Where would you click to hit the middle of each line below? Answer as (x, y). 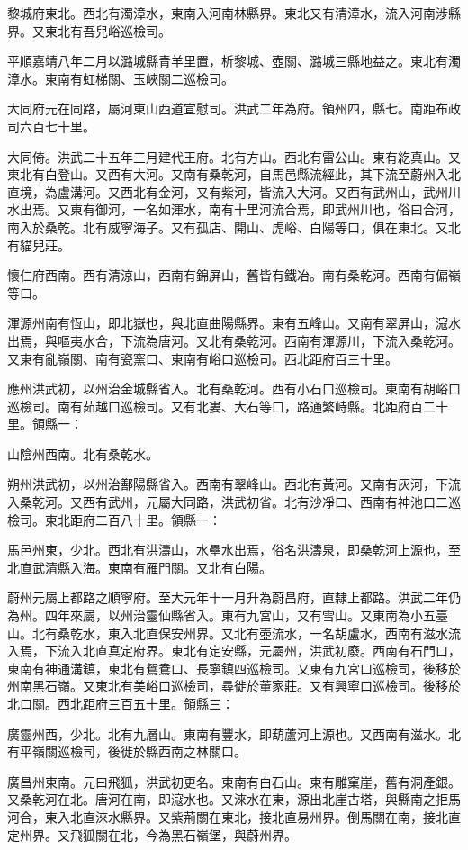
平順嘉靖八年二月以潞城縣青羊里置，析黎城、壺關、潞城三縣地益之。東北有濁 (234, 61)
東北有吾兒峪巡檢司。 (108, 30)
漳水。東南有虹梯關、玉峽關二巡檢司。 (121, 78)
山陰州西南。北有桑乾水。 (83, 453)
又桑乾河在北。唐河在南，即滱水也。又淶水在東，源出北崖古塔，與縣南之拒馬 (234, 799)
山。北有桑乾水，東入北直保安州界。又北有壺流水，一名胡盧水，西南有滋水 (228, 633)
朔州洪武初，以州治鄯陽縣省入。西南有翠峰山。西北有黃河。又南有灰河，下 (228, 484)
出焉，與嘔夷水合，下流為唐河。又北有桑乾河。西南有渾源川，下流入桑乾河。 (234, 340)
